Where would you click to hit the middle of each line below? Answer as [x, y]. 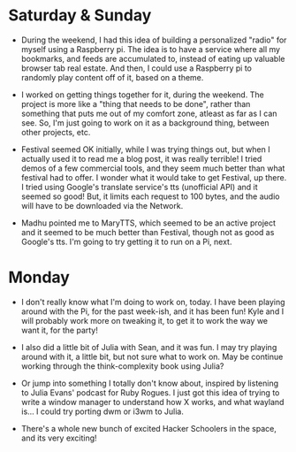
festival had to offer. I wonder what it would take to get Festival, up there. [154, 177]
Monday [39, 277]
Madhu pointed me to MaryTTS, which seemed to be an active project [148, 223]
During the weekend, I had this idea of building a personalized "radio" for [154, 40]
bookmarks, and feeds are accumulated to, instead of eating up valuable [153, 58]
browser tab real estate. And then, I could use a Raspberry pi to [137, 68]
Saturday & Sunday [80, 15]
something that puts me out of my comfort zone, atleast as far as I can [149, 113]
